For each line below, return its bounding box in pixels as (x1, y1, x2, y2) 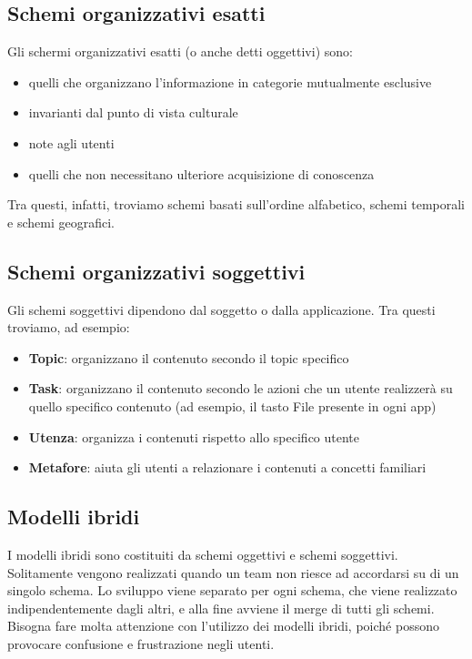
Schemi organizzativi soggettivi (7, 257, 306, 285)
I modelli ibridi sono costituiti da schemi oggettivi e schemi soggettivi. (7, 544, 398, 563)
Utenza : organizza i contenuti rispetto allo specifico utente (28, 427, 360, 446)
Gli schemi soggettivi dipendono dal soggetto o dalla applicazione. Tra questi (7, 299, 436, 319)
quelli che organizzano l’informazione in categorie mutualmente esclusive (28, 72, 432, 91)
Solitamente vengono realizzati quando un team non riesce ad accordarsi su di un (7, 563, 459, 582)
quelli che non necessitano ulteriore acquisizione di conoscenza (28, 164, 375, 183)
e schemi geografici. (7, 212, 115, 231)
